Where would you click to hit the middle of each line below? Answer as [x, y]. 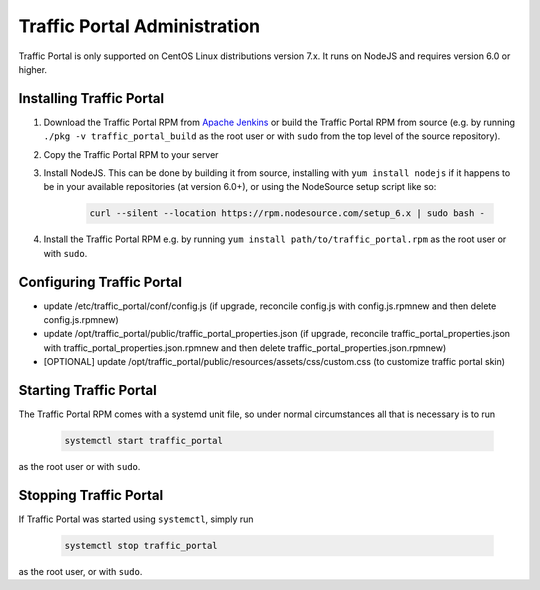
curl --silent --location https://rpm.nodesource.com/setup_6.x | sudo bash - [287, 213]
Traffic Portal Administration [139, 26]
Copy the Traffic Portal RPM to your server [131, 154]
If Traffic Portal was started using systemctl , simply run [136, 519]
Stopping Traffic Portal [91, 495]
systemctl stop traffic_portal [141, 545]
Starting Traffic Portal [87, 390]
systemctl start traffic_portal [144, 441]
